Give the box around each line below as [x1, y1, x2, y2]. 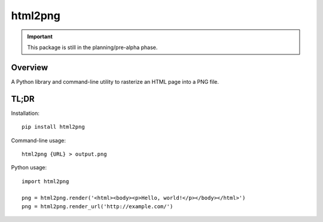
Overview [11, 62, 48, 72]
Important [27, 33, 53, 40]
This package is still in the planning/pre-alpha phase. [27, 44, 158, 51]
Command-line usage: [11, 136, 66, 144]
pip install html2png [22, 123, 85, 130]
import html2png [22, 178, 69, 185]
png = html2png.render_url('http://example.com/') [22, 203, 173, 209]
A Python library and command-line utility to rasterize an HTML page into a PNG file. [11, 78, 220, 85]
